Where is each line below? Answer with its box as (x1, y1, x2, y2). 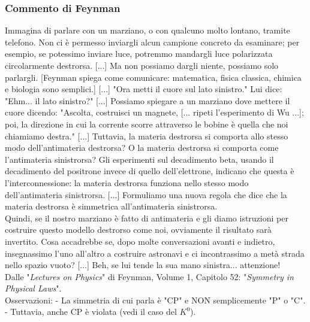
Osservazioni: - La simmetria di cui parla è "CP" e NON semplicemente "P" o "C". (5, 293, 306, 306)
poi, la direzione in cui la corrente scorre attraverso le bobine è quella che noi (5, 117, 288, 130)
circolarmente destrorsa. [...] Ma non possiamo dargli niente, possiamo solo (5, 59, 279, 71)
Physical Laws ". (5, 282, 62, 294)
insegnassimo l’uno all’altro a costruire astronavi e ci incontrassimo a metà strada (5, 247, 305, 259)
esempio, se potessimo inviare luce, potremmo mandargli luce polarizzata (5, 47, 273, 60)
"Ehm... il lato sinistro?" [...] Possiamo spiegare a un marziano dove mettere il (5, 94, 290, 107)
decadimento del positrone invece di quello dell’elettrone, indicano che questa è (5, 165, 294, 177)
